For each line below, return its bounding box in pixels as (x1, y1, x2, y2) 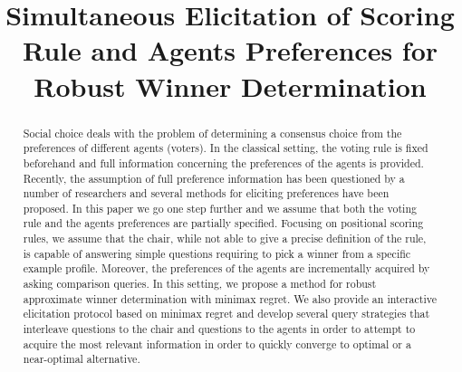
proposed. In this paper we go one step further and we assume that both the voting (23, 200, 417, 215)
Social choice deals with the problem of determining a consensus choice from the (23, 125, 402, 140)
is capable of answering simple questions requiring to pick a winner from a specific (23, 245, 411, 261)
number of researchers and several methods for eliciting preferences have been (23, 186, 390, 201)
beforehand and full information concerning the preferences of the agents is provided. (23, 155, 424, 170)
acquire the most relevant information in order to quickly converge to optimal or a (23, 336, 411, 351)
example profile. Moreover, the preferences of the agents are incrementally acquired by (23, 261, 430, 276)
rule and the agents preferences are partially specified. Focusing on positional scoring (23, 215, 424, 231)
